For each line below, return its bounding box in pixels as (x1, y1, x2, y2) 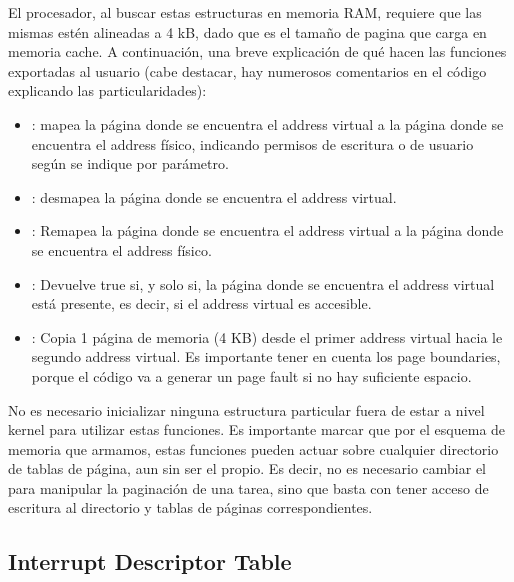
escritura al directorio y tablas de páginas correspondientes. (8, 497, 373, 518)
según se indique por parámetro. (31, 153, 229, 174)
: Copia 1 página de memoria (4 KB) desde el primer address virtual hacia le (31, 326, 503, 347)
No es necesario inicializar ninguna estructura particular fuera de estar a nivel (8, 399, 485, 420)
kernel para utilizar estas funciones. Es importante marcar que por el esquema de (8, 419, 506, 440)
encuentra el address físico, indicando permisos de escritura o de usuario (31, 133, 474, 154)
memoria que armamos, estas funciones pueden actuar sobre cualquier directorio (8, 438, 499, 459)
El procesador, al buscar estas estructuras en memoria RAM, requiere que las (8, 2, 482, 22)
